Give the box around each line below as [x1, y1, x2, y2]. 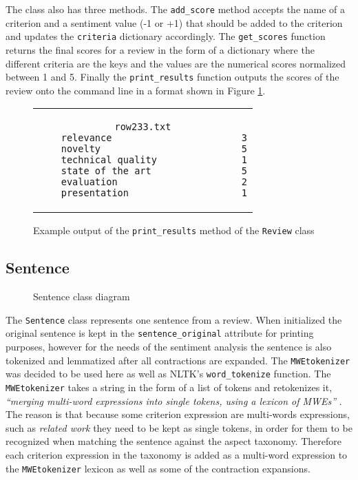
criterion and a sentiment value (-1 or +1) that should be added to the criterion [6, 15, 343, 30]
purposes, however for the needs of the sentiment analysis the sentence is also [6, 340, 332, 354]
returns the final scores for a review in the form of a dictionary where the [6, 42, 315, 56]
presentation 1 [61, 187, 247, 199]
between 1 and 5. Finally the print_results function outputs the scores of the [6, 70, 339, 84]
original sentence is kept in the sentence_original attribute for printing [6, 326, 314, 340]
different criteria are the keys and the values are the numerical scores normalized [6, 56, 346, 70]
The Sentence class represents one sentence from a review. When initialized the [6, 312, 342, 326]
